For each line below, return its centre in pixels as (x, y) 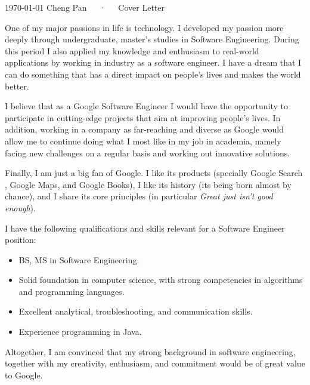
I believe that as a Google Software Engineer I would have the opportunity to (146, 106)
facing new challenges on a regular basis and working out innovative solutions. (148, 153)
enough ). (20, 207)
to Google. (24, 375)
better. (17, 86)
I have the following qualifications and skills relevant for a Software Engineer (145, 228)
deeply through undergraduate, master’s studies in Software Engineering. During (152, 39)
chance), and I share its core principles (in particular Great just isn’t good (139, 196)
